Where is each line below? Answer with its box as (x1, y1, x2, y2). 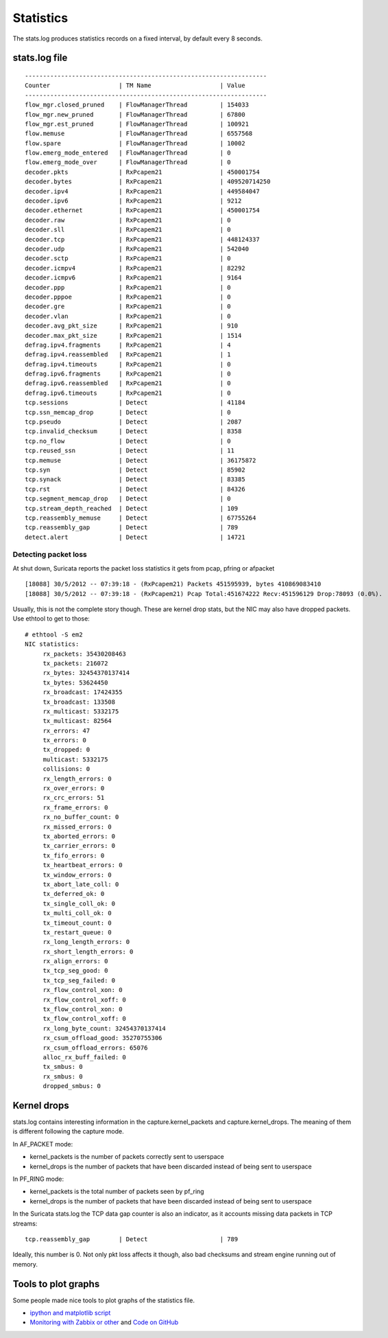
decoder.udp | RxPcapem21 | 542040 (25, 244, 250, 253)
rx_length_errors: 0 (43, 774, 112, 783)
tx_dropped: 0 (43, 746, 90, 754)
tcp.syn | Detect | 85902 (25, 465, 246, 474)
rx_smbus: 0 (43, 1072, 83, 1081)
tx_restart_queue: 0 (43, 928, 112, 936)
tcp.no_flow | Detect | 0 (25, 437, 231, 445)
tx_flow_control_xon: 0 (43, 1006, 123, 1013)
